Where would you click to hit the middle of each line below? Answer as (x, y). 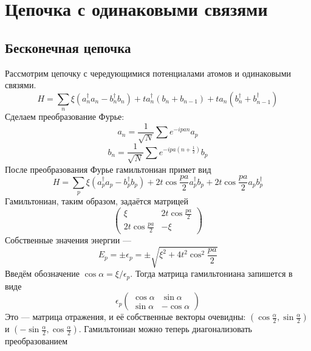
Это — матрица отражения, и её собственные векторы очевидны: (125, 317)
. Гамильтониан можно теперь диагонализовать (165, 329)
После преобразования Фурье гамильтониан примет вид (108, 169)
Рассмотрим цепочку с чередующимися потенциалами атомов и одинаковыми (148, 73)
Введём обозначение (43, 273)
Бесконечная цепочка (68, 47)
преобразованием (36, 341)
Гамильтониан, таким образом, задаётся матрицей (97, 201)
